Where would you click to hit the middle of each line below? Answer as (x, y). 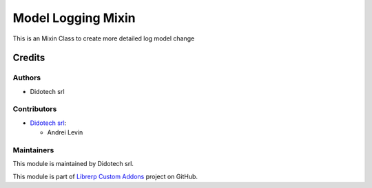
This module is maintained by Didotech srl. (73, 164)
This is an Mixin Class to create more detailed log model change (104, 38)
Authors (27, 78)
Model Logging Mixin (74, 18)
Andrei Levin (65, 132)
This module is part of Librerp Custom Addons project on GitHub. (105, 176)
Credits (29, 58)
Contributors (35, 109)
